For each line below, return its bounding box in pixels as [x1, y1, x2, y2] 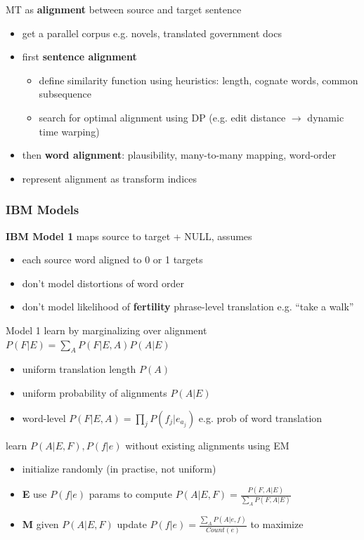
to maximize [250, 517, 304, 532]
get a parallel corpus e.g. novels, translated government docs [22, 25, 282, 40]
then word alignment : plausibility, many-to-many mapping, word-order [22, 147, 337, 162]
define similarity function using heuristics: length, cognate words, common [39, 72, 358, 87]
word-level [22, 410, 66, 425]
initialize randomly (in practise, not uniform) [22, 461, 216, 476]
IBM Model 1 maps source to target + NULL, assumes [6, 228, 252, 243]
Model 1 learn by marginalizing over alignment [6, 322, 207, 337]
